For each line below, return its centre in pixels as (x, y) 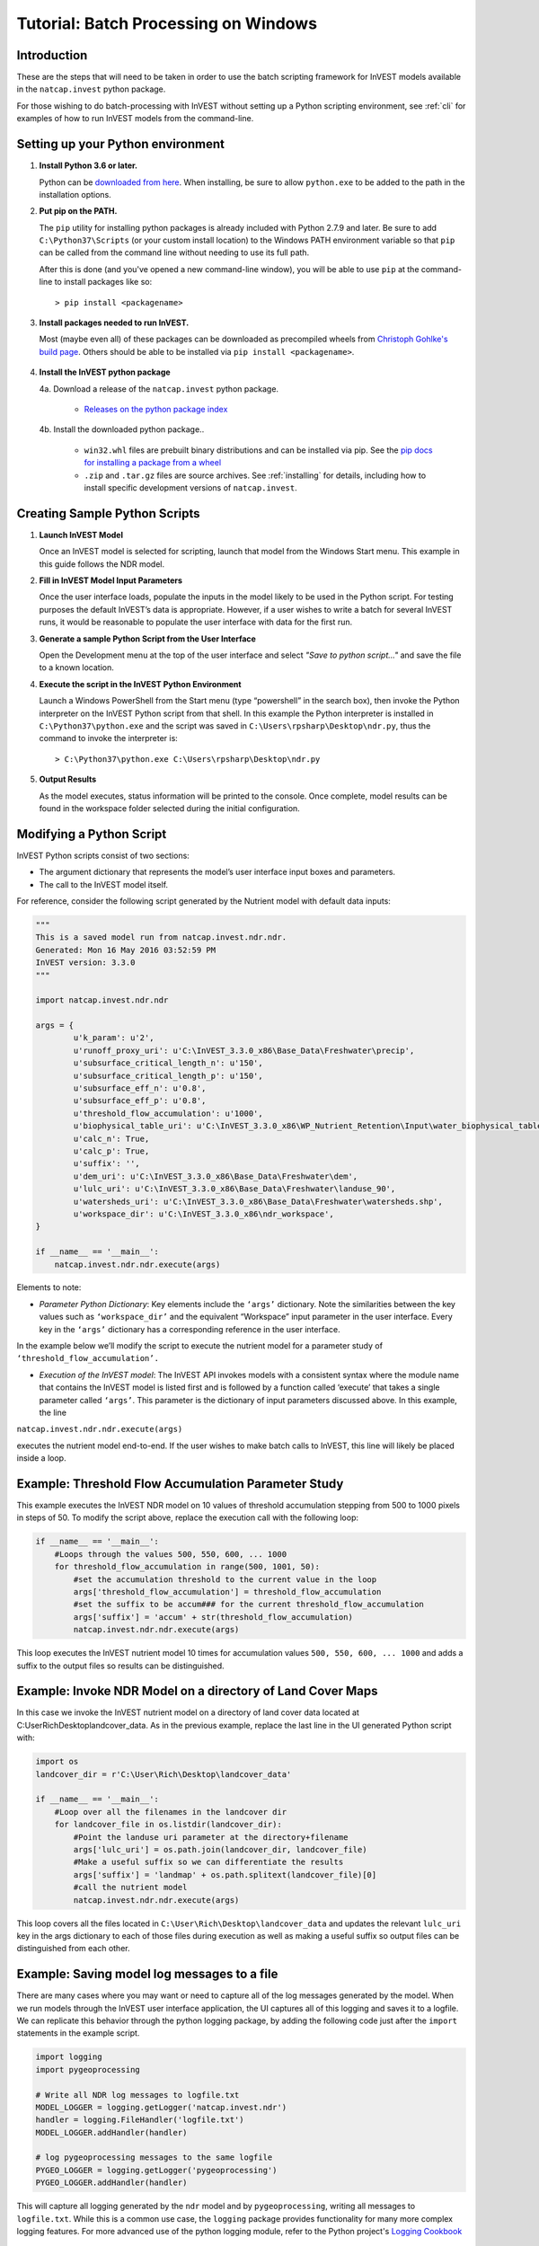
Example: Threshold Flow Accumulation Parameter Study (180, 1484)
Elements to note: (49, 1287)
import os (57, 1762)
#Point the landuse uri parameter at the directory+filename (211, 1837)
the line (53, 1412)
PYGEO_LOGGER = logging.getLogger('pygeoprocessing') (156, 2170)
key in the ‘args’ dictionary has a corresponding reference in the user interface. (190, 1329)
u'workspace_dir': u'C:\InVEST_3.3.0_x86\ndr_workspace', (203, 1214)
